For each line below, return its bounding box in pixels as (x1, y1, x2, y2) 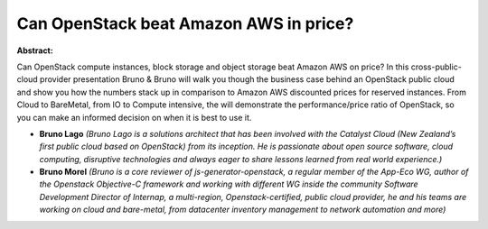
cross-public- (410, 61, 463, 72)
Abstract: (16, 45, 53, 56)
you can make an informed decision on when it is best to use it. (16, 112, 252, 123)
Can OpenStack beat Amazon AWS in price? (16, 14, 354, 33)
